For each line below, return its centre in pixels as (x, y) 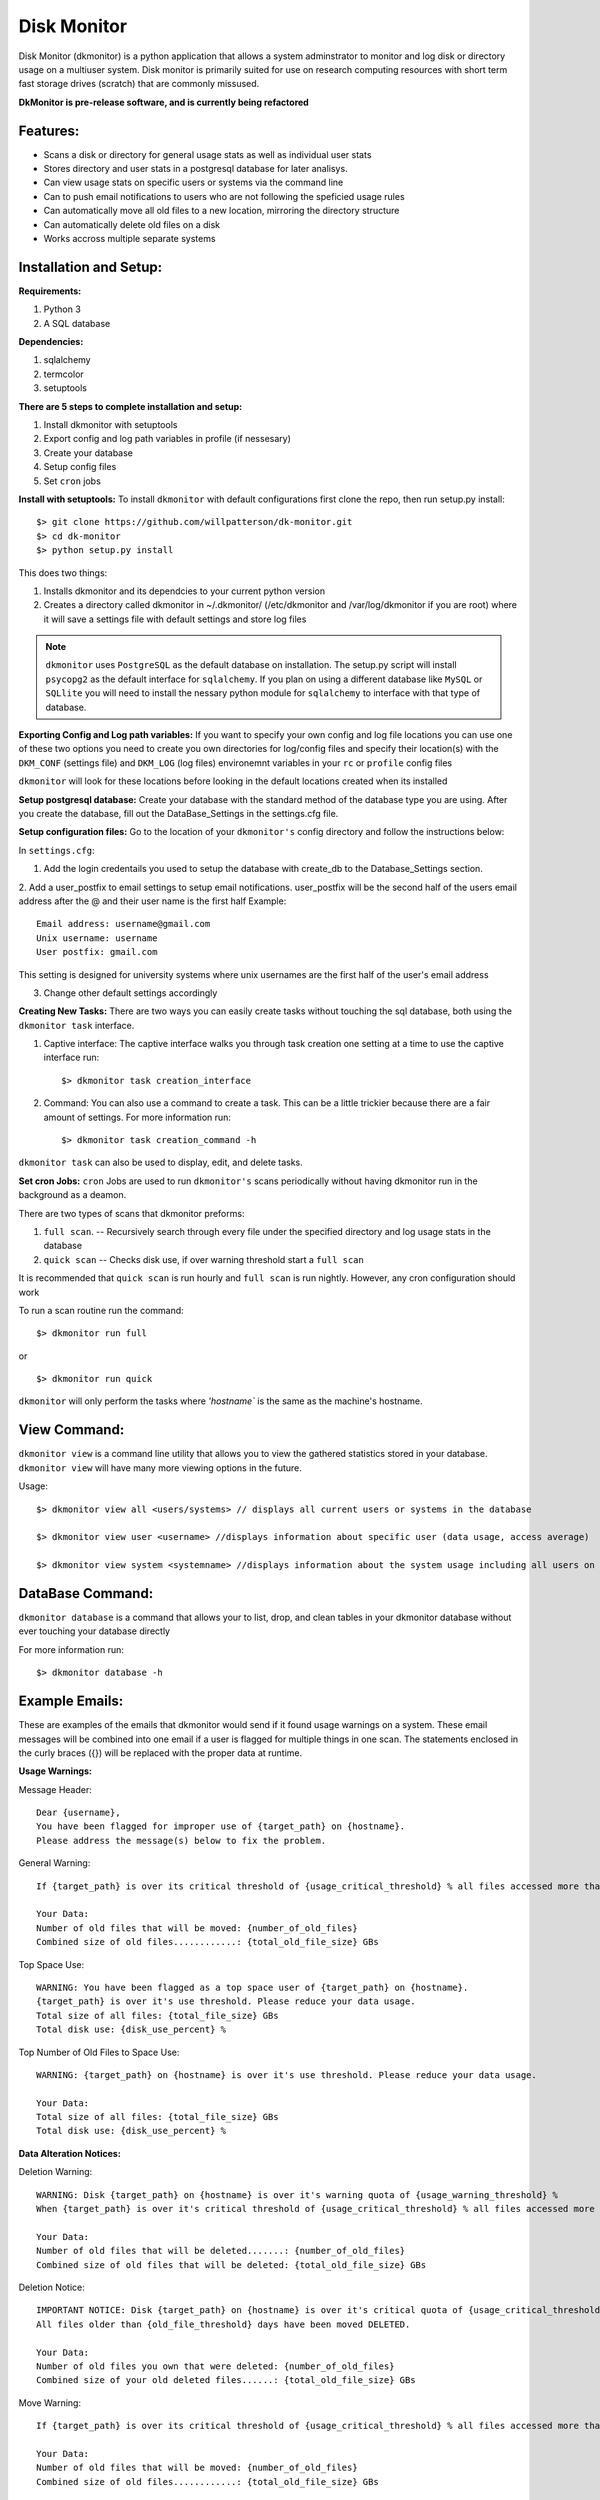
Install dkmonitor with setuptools (110, 424)
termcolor (63, 374)
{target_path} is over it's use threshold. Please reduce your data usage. (226, 2001)
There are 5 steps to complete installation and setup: (130, 406)
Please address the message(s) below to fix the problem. (181, 1840)
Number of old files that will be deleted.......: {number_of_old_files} (221, 2251)
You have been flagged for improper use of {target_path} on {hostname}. (221, 1826)
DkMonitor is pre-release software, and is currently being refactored (163, 102)
